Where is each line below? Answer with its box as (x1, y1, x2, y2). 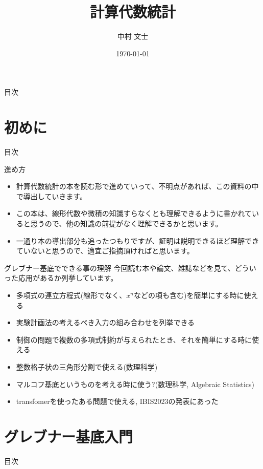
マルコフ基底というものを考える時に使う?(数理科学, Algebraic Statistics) (16, 378, 254, 389)
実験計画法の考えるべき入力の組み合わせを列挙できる (16, 317, 195, 328)
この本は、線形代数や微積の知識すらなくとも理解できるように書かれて (16, 208, 252, 219)
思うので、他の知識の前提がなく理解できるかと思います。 (30, 218, 223, 228)
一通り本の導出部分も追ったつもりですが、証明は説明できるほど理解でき (16, 235, 259, 246)
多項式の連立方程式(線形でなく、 (16, 289, 127, 300)
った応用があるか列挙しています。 (4, 272, 118, 283)
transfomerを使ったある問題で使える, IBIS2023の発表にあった (16, 396, 219, 407)
